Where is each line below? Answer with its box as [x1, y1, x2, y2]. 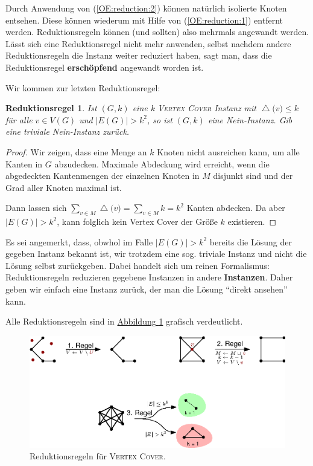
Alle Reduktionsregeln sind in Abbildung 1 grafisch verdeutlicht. [5, 315, 243, 328]
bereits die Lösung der [209, 235, 292, 248]
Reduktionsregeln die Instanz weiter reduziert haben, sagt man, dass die [5, 49, 272, 62]
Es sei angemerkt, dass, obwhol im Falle [5, 235, 153, 248]
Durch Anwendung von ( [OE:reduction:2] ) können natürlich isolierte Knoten [5, 2, 287, 14]
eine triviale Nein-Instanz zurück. [5, 125, 130, 138]
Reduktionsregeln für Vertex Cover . [30, 450, 166, 462]
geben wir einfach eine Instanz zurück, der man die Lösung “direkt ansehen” [5, 283, 288, 296]
